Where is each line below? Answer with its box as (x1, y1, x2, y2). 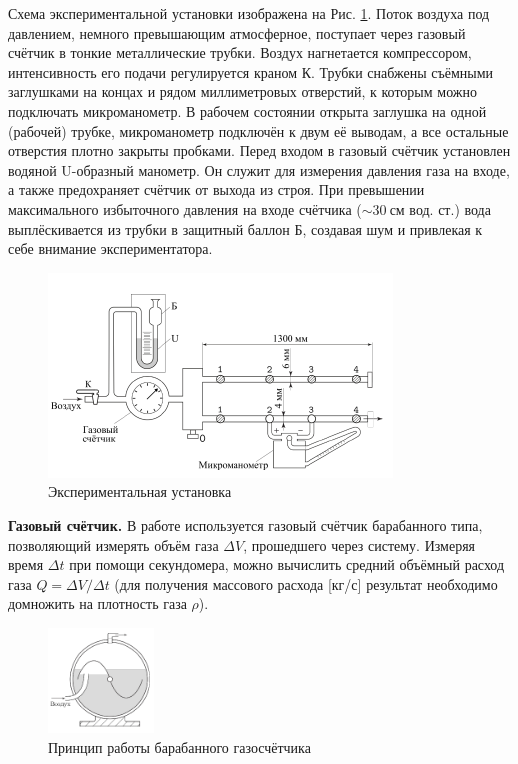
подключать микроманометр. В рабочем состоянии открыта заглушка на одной (8, 100, 487, 121)
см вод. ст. (389, 203, 455, 218)
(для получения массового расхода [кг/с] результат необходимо (114, 573, 498, 594)
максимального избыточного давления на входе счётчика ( (8, 198, 362, 219)
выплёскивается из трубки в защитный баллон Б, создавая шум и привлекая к (8, 218, 483, 239)
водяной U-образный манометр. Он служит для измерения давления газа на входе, (8, 159, 510, 180)
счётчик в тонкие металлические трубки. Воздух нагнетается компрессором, (8, 42, 472, 63)
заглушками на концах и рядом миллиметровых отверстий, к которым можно (8, 81, 477, 102)
